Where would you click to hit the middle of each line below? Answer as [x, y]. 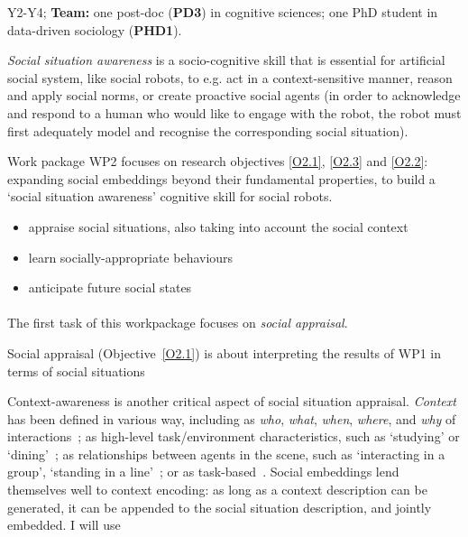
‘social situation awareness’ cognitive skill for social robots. [170, 196]
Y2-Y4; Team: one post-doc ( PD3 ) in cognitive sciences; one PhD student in [223, 12]
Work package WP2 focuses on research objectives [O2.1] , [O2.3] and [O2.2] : [218, 161]
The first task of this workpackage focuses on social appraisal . [178, 323]
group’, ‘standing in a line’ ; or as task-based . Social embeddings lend [203, 472]
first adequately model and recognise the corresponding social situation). [208, 130]
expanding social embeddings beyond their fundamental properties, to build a [221, 178]
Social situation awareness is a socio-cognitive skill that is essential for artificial [226, 60]
